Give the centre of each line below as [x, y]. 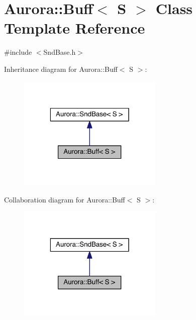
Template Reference [75, 28]
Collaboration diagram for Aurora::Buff [65, 199]
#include [18, 52]
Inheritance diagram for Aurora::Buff [61, 69]
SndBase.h [60, 52]
